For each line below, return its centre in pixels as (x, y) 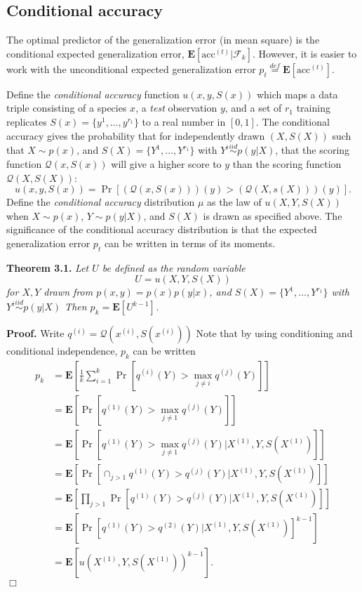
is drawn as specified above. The (273, 215)
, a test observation (176, 108)
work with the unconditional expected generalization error (131, 68)
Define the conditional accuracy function (93, 94)
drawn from (68, 292)
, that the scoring (313, 150)
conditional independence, (62, 351)
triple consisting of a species (67, 108)
